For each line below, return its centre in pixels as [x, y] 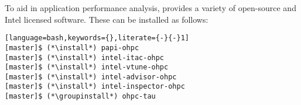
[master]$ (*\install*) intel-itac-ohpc [85, 57]
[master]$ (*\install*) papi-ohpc [72, 48]
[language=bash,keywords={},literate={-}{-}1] [97, 38]
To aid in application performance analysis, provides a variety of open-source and [150, 8]
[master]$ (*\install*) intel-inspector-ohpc [95, 87]
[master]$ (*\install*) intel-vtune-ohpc [87, 67]
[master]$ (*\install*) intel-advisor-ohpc [91, 77]
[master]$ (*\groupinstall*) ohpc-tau [80, 97]
